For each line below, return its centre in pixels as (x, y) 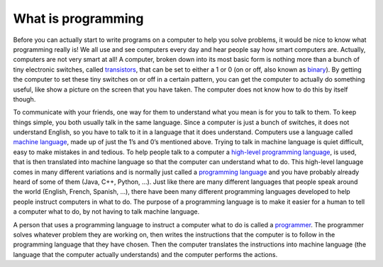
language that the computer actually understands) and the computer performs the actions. (145, 254)
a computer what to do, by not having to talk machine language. (106, 212)
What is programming (78, 18)
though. (24, 99)
